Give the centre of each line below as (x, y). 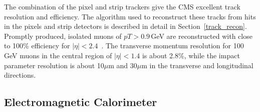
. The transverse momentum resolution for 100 (173, 46)
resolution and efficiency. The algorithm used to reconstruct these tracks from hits (130, 16)
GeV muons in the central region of (58, 55)
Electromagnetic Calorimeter (81, 102)
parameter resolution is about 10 (54, 65)
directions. (20, 75)
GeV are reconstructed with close (202, 36)
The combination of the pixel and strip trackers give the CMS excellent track (122, 6)
